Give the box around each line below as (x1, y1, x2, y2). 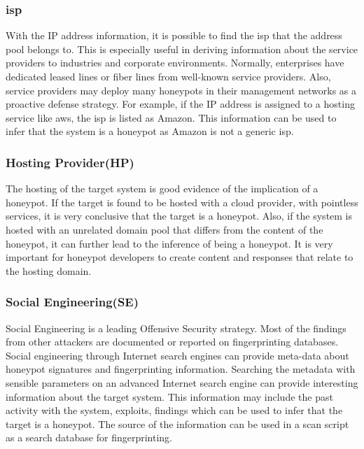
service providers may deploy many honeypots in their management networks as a (6, 83, 357, 97)
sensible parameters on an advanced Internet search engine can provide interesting (6, 375, 358, 390)
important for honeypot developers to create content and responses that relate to (6, 250, 353, 264)
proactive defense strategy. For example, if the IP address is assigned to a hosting (6, 97, 355, 111)
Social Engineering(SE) (6, 293, 139, 311)
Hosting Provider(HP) (6, 153, 134, 171)
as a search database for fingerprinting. (6, 430, 173, 445)
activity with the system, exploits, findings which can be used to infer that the (6, 403, 343, 418)
